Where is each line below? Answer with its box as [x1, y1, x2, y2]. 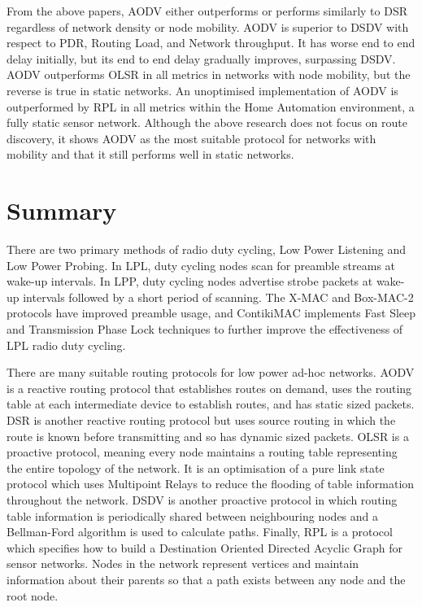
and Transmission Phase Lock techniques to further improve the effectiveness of [7, 321, 403, 338]
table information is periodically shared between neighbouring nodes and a [7, 507, 379, 524]
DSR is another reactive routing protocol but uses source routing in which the [7, 412, 396, 428]
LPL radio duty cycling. [7, 336, 126, 353]
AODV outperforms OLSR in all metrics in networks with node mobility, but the [7, 66, 411, 83]
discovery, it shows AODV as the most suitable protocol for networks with [7, 129, 376, 146]
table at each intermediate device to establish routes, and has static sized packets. [7, 395, 415, 413]
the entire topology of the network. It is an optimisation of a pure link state [7, 459, 385, 476]
